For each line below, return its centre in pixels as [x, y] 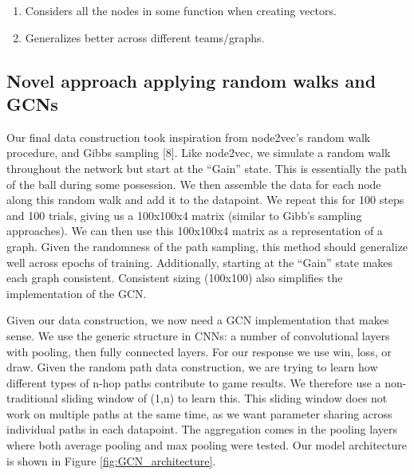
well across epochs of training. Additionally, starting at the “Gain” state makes [200, 262]
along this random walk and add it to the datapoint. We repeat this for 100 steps [205, 200]
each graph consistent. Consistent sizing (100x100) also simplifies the [175, 278]
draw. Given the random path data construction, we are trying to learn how [192, 367]
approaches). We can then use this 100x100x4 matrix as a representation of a [195, 231]
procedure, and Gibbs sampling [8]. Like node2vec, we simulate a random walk [199, 153]
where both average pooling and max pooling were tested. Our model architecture [207, 445]
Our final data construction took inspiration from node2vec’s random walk [189, 137]
